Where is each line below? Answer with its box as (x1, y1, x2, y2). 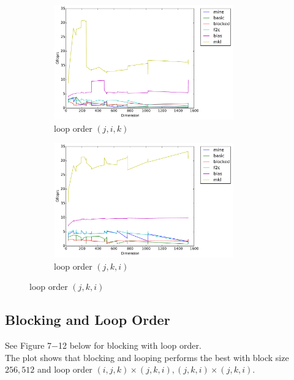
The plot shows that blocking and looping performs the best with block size (5, 351, 289, 363)
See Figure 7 (5, 339, 52, 352)
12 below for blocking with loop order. (58, 339, 202, 352)
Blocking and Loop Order (5, 310, 170, 329)
